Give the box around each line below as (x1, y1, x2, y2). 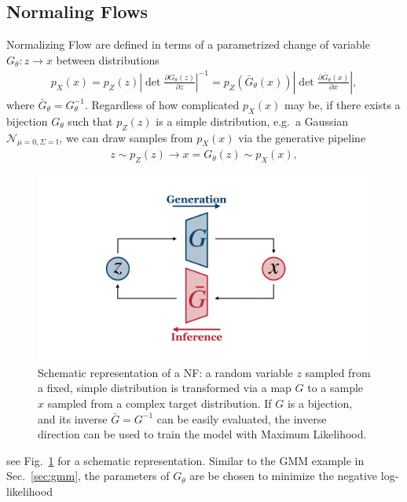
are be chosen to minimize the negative (189, 467, 378, 484)
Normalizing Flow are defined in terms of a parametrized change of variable (6, 36, 370, 53)
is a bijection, (287, 395, 353, 412)
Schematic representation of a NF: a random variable (38, 364, 293, 380)
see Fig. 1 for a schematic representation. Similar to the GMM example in (6, 452, 365, 468)
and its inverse (38, 410, 108, 427)
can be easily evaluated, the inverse (156, 410, 327, 427)
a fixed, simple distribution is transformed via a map (38, 379, 291, 396)
